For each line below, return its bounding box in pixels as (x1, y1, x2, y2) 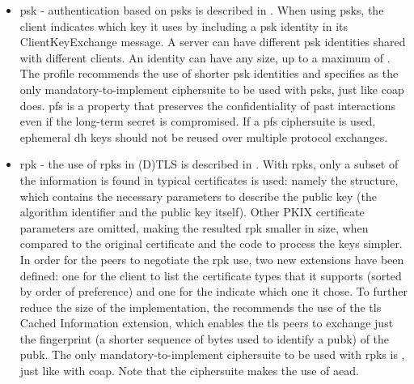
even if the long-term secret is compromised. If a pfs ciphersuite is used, (19, 113, 376, 130)
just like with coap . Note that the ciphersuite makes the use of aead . (19, 362, 359, 379)
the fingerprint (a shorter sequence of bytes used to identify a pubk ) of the (19, 330, 390, 347)
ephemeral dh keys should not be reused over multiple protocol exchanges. (19, 128, 388, 145)
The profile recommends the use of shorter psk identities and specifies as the (19, 65, 399, 82)
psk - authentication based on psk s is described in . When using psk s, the (19, 2, 384, 18)
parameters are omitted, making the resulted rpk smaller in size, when (19, 219, 369, 236)
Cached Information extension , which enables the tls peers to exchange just (19, 314, 394, 331)
